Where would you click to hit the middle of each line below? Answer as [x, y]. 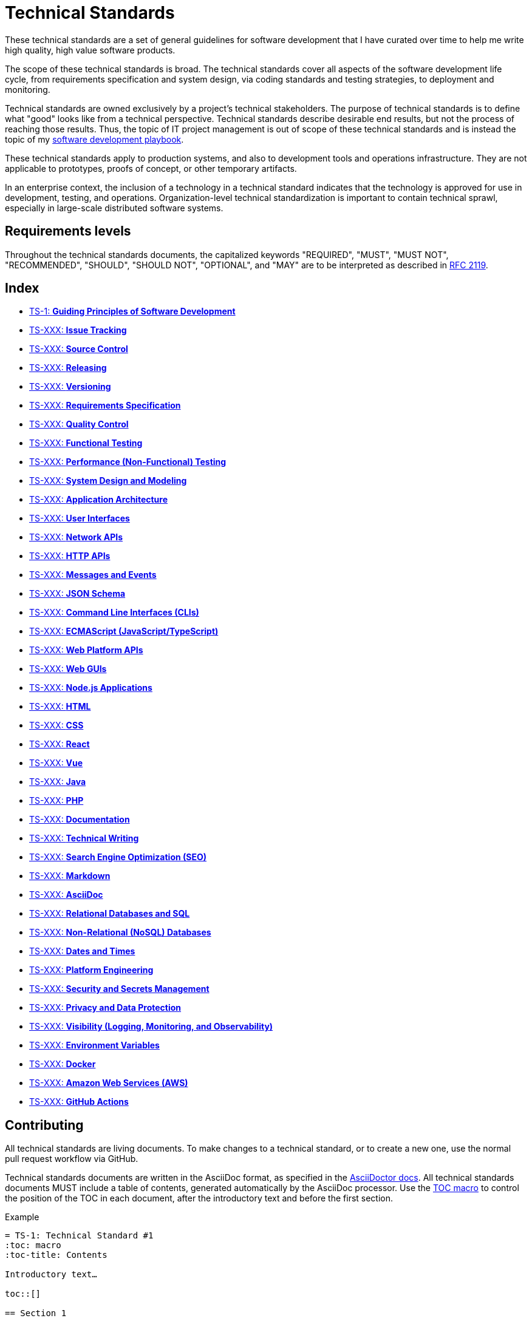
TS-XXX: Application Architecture [99, 500]
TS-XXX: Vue [56, 763]
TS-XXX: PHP [56, 801]
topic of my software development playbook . [94, 139]
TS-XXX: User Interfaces [80, 518]
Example [22, 1217]
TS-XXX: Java [58, 782]
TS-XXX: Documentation [80, 820]
